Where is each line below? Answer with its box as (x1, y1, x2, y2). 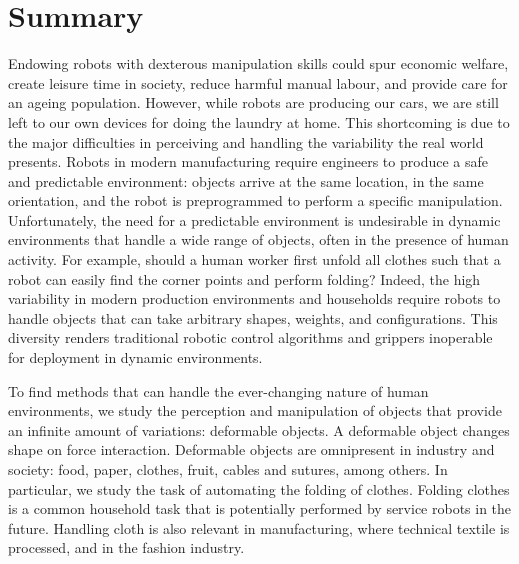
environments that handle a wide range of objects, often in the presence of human (8, 229, 509, 250)
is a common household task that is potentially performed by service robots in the (8, 498, 512, 519)
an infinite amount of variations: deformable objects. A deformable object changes (8, 419, 510, 440)
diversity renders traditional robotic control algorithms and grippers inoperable (8, 327, 493, 348)
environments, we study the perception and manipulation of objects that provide (8, 400, 502, 421)
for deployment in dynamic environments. (8, 347, 263, 368)
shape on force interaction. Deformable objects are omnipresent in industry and (8, 439, 495, 460)
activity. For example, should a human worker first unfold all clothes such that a (8, 249, 501, 270)
